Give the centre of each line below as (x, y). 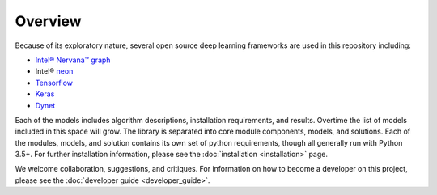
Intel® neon (54, 71)
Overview (48, 21)
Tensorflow (54, 83)
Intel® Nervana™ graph (73, 60)
